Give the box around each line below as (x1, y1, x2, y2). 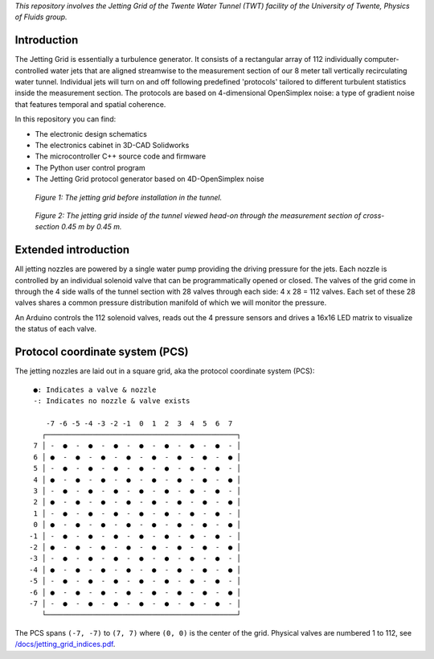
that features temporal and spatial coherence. (14, 99, 166, 109)
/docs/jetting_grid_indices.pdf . (14, 640, 116, 649)
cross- (362, 210, 385, 220)
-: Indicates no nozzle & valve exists (33, 396, 190, 406)
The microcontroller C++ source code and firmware (35, 151, 207, 161)
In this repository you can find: (14, 114, 117, 124)
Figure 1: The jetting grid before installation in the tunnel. (35, 192, 223, 202)
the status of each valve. (14, 324, 96, 334)
